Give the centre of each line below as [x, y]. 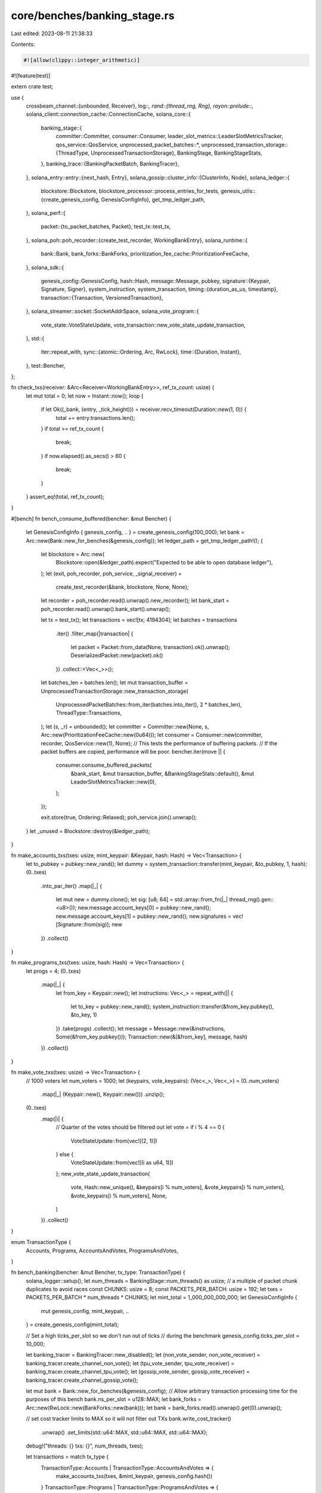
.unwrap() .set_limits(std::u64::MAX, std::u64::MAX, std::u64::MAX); [124, 1432]
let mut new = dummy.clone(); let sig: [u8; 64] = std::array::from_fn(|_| [142, 899]
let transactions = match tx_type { [67, 1457]
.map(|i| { [52, 1119]
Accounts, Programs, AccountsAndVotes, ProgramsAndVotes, [102, 1251]
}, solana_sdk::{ [45, 267]
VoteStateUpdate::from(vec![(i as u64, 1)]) [122, 1163]
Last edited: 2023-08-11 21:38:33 [52, 33]
